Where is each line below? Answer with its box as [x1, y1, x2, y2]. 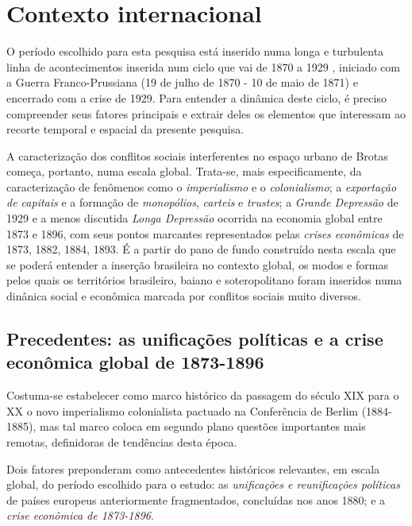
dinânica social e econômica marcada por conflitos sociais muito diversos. [6, 288, 361, 304]
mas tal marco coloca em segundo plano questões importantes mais [39, 418, 366, 435]
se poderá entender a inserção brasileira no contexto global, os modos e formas [6, 256, 388, 273]
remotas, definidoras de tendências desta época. [6, 434, 237, 450]
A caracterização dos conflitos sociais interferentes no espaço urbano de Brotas [6, 147, 388, 164]
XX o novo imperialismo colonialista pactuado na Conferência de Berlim [6, 402, 359, 419]
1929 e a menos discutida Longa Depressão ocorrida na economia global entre [6, 210, 383, 226]
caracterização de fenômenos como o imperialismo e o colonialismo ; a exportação [6, 178, 397, 195]
